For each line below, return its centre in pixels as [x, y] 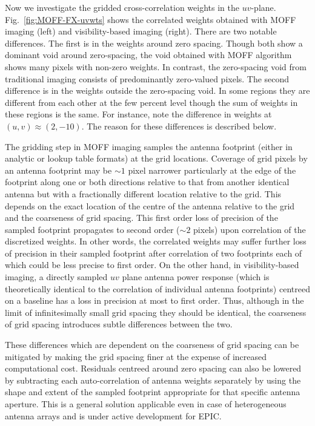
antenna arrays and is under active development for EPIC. [113, 415]
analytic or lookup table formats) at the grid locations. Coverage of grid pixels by [156, 158]
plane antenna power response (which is [196, 277]
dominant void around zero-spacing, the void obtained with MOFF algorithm [148, 55]
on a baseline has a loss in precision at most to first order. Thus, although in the [154, 300]
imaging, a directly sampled [56, 277]
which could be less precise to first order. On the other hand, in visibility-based [152, 265]
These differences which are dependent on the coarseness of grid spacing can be [152, 345]
